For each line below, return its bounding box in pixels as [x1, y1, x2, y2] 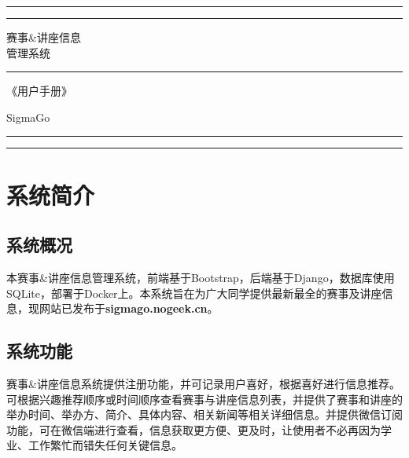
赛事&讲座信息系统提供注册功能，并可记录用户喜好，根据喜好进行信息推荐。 [6, 375, 400, 391]
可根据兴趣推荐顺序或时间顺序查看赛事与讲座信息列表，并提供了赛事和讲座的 [6, 390, 403, 407]
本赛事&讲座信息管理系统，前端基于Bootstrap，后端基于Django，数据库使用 [6, 269, 395, 285]
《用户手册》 [6, 82, 72, 99]
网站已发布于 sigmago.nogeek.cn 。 [39, 300, 219, 317]
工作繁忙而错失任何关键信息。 [28, 437, 182, 453]
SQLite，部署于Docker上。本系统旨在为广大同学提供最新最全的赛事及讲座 [6, 284, 382, 301]
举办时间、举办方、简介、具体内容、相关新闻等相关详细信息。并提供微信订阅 [6, 406, 403, 423]
